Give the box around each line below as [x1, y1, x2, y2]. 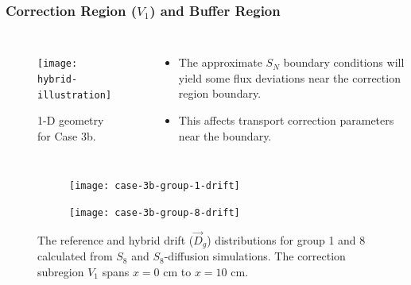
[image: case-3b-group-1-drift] [69, 180, 240, 192]
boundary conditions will [283, 54, 405, 71]
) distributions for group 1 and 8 [207, 231, 366, 248]
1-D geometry [37, 112, 104, 129]
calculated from [37, 248, 113, 264]
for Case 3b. [37, 127, 96, 144]
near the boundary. [178, 127, 272, 144]
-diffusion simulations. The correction [164, 248, 346, 264]
